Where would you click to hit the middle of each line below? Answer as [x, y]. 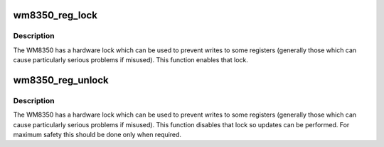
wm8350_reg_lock [55, 15]
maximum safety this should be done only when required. [97, 135]
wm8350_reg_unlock [61, 80]
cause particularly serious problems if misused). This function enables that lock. [131, 60]
